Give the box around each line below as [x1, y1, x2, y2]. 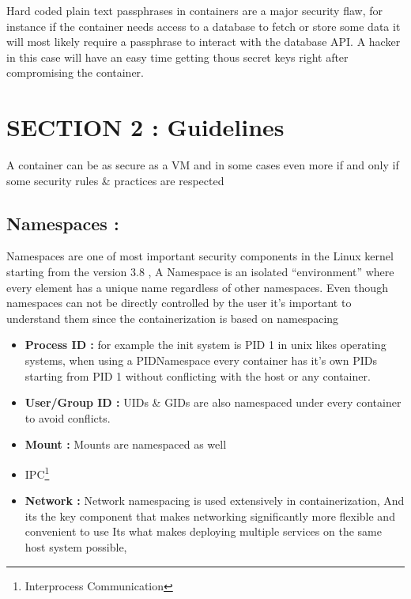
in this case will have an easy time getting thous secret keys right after [6, 48, 349, 65]
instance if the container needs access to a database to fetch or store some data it [6, 17, 401, 34]
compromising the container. [6, 64, 144, 81]
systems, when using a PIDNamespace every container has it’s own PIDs [25, 352, 377, 369]
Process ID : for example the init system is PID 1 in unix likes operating [25, 336, 386, 353]
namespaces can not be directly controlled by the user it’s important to [6, 294, 352, 311]
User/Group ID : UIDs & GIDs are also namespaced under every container [25, 394, 402, 411]
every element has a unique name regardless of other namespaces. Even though [6, 279, 388, 295]
